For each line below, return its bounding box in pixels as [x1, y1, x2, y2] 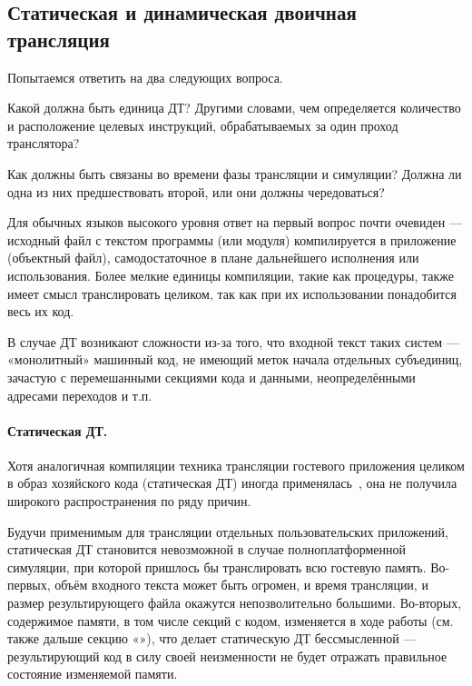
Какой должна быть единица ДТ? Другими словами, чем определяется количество [7, 98, 461, 117]
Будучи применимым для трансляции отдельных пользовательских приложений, [7, 522, 448, 541]
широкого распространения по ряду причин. [7, 492, 251, 511]
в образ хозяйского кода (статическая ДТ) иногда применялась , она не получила [7, 473, 457, 492]
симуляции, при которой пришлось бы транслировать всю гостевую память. [7, 557, 427, 576]
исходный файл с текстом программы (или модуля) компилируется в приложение [7, 230, 457, 249]
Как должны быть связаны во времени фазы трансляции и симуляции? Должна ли [7, 164, 462, 183]
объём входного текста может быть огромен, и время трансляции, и [54, 575, 428, 594]
